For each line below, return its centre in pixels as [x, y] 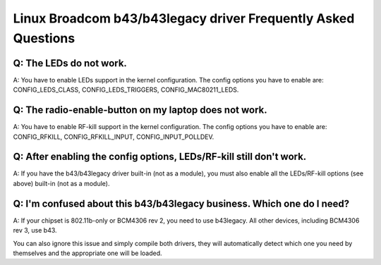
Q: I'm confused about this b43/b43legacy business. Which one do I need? [181, 203]
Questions [44, 38]
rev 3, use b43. [35, 230]
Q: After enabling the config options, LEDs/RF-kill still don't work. [160, 157]
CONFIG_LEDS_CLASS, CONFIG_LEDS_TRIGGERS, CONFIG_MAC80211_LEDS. [126, 90]
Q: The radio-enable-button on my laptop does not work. [140, 110]
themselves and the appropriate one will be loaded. [87, 253]
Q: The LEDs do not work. [70, 63]
